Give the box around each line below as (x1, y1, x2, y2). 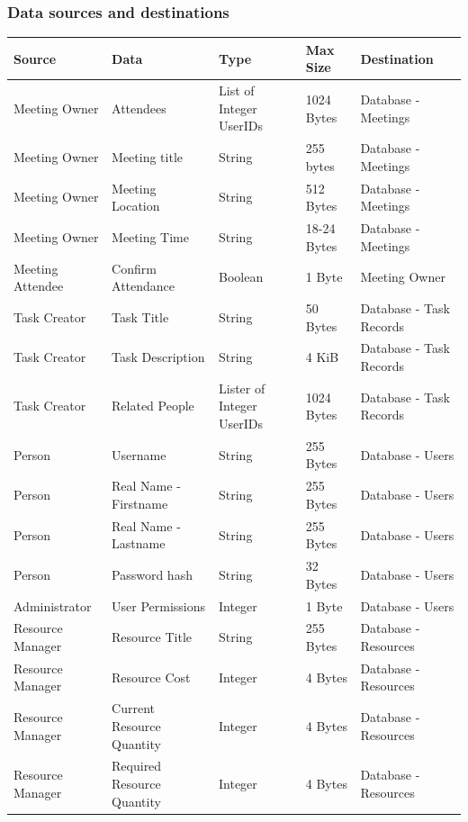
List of (219, 81, 255, 100)
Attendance (112, 276, 175, 295)
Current (112, 699, 155, 718)
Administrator (13, 596, 92, 615)
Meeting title (112, 147, 183, 166)
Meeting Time (112, 227, 189, 246)
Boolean (219, 267, 264, 286)
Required (112, 756, 162, 775)
